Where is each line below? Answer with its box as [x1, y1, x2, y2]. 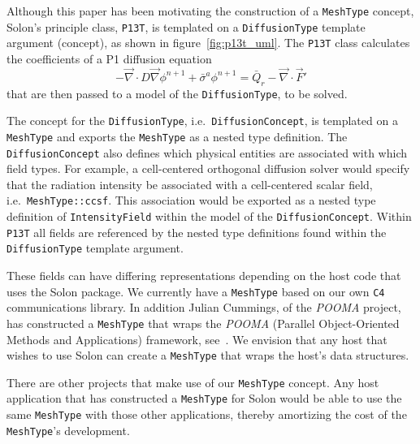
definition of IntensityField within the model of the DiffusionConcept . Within [6, 208, 412, 225]
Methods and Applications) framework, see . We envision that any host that [6, 330, 388, 347]
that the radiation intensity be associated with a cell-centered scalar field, [6, 175, 373, 192]
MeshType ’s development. [6, 421, 130, 438]
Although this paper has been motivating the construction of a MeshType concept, [6, 2, 414, 19]
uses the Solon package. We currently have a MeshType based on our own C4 [6, 282, 385, 300]
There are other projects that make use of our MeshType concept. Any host [6, 373, 379, 390]
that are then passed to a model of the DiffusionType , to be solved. [6, 84, 348, 101]
